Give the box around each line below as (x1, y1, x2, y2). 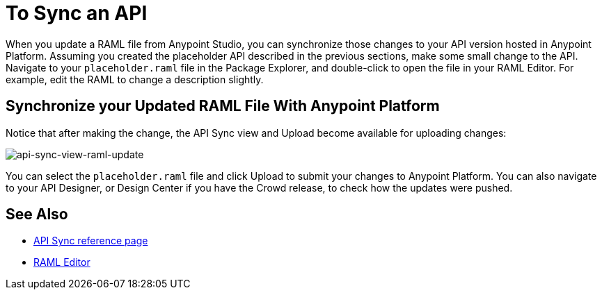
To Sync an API (6, 1, 148, 25)
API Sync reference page (33, 235, 148, 247)
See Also (6, 205, 68, 224)
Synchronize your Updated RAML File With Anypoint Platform (6, 97, 440, 115)
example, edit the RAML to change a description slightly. (6, 73, 264, 85)
